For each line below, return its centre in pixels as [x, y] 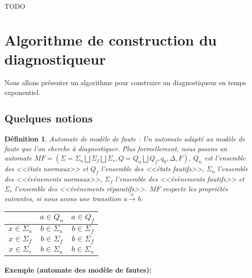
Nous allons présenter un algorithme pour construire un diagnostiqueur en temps [125, 82]
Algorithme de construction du [111, 39]
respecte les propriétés [195, 188]
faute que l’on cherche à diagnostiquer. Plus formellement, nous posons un [116, 148]
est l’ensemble [225, 158]
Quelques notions [49, 118]
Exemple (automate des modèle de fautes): [78, 270]
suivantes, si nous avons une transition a [66, 198]
